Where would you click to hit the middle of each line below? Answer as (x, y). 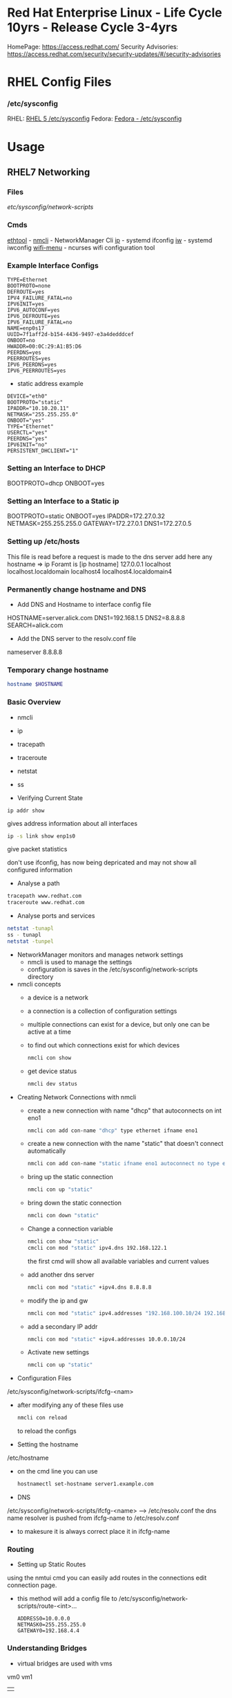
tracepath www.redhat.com (44, 896)
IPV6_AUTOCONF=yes (33, 310)
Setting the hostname (48, 1444)
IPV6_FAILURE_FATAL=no (40, 322)
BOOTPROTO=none (29, 285)
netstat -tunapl (30, 929)
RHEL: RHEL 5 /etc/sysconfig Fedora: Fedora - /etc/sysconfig (95, 118)
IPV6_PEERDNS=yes (32, 364)
